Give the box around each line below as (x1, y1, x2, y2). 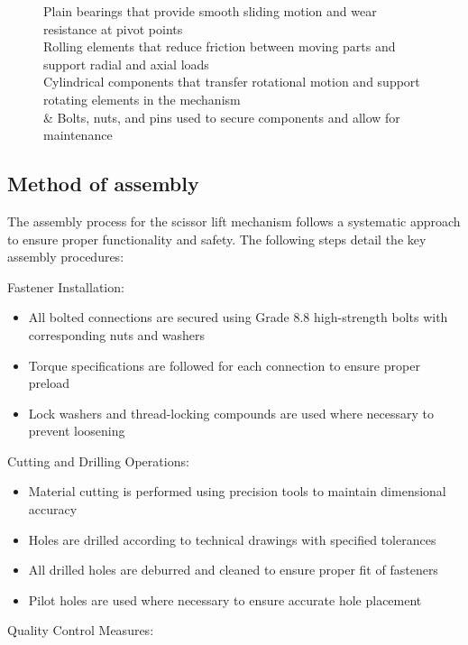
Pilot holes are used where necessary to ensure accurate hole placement (28, 590, 422, 609)
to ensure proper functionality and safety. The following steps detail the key (7, 229, 427, 248)
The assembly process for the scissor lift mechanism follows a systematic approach (7, 211, 461, 230)
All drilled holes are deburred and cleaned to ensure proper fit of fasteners (28, 560, 438, 579)
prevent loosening (28, 421, 125, 440)
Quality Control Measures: (7, 621, 154, 640)
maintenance (43, 125, 113, 144)
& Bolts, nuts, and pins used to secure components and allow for (43, 107, 400, 126)
